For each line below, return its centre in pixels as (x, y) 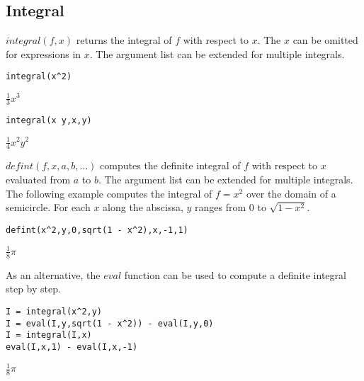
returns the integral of (124, 40)
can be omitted (325, 40)
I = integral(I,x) (49, 335)
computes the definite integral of (170, 165)
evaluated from (38, 179)
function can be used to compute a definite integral (235, 274)
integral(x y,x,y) (49, 121)
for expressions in (44, 53)
